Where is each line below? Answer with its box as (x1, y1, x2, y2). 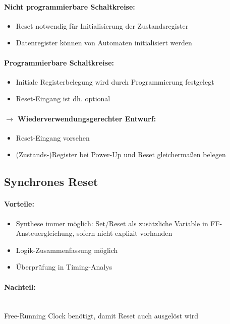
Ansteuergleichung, (16, 228, 75, 238)
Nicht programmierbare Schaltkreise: (4, 1, 135, 12)
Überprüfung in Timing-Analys (16, 262, 112, 272)
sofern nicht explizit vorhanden (77, 228, 172, 238)
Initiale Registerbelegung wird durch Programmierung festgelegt (16, 76, 214, 87)
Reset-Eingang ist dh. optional (16, 93, 110, 104)
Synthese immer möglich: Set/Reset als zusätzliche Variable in (16, 218, 208, 228)
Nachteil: (4, 281, 36, 292)
